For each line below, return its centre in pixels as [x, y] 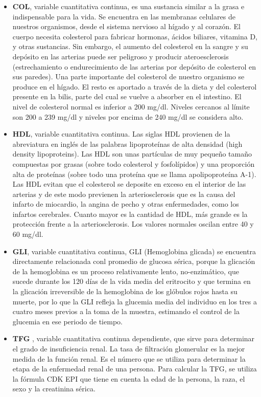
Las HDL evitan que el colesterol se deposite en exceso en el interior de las [129, 184]
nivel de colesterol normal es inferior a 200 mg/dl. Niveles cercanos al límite [131, 106]
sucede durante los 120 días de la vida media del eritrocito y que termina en [132, 281]
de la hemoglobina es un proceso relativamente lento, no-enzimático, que [126, 271]
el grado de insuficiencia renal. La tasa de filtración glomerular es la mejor [129, 348]
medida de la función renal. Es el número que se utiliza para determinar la [129, 358]
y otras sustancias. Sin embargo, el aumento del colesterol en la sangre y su [130, 46]
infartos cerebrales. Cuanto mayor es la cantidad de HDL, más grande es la [130, 214]
